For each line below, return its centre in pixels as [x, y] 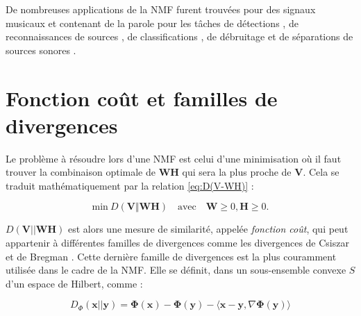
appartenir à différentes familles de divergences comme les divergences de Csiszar [177, 243]
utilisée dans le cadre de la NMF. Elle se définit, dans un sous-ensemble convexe [176, 270]
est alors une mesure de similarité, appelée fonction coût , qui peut [208, 229]
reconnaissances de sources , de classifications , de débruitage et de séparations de [179, 36]
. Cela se [321, 172]
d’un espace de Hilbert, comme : [74, 283]
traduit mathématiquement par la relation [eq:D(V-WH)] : [130, 185]
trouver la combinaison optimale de [81, 172]
